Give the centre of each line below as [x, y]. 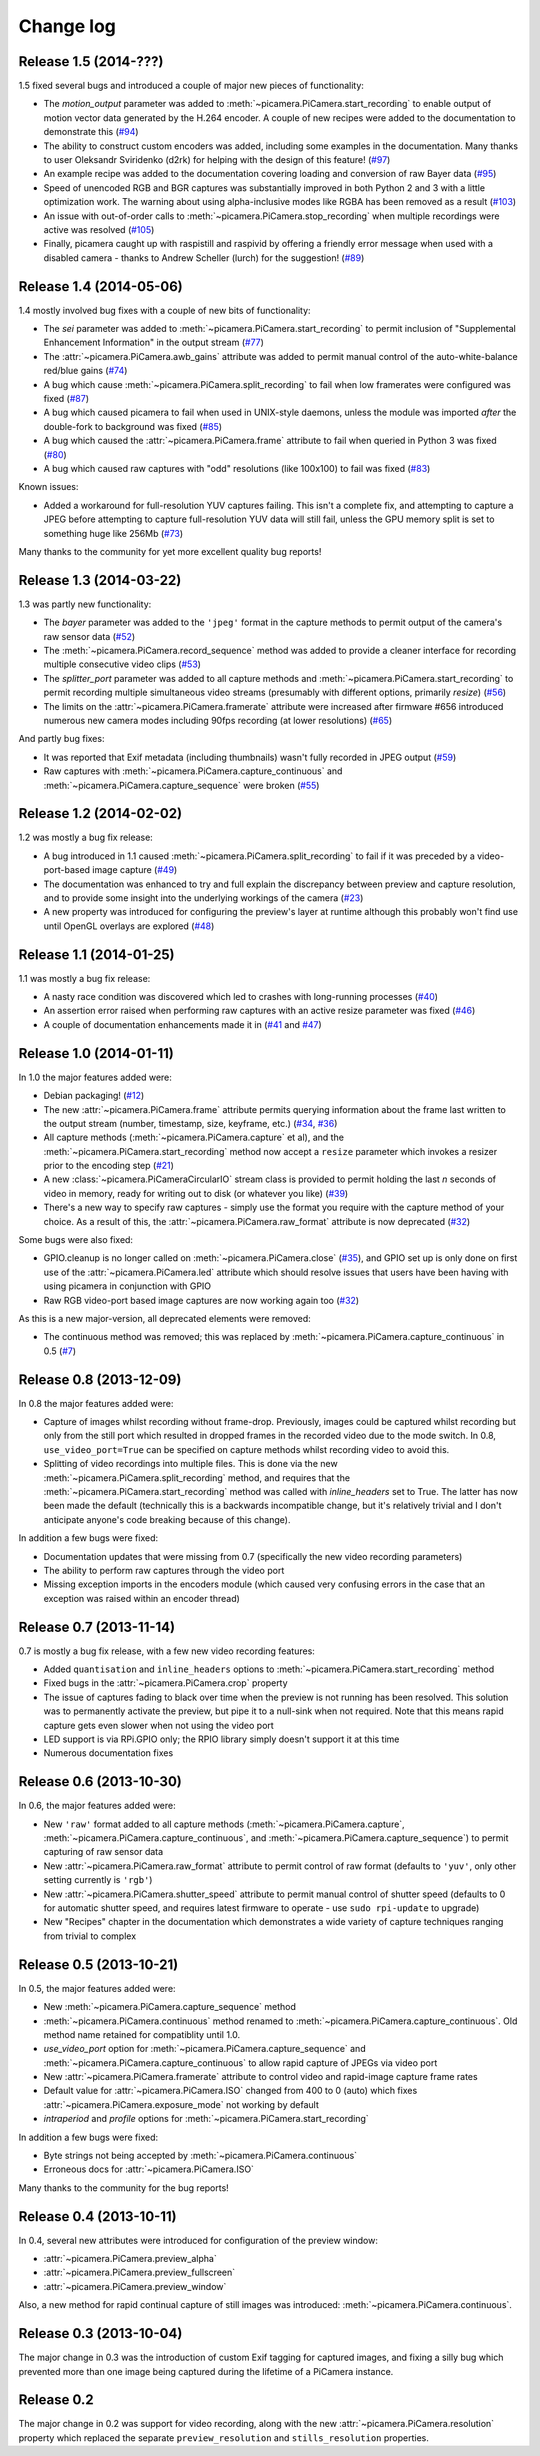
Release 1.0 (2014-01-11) [96, 1053]
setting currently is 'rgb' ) [98, 1880]
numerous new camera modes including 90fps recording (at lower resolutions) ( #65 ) [218, 720]
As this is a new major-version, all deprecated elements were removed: [164, 1318]
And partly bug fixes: [61, 739]
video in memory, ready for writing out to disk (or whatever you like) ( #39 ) [196, 1193]
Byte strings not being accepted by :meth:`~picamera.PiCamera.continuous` [200, 2156]
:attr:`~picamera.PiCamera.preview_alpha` [130, 2259]
